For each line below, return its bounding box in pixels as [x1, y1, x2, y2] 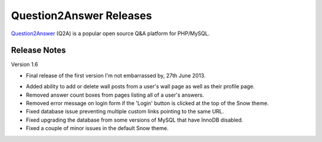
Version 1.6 [11, 61, 38, 68]
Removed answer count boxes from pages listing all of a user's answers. [26, 91, 205, 98]
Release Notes [11, 45, 66, 55]
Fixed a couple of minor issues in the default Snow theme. [26, 125, 169, 132]
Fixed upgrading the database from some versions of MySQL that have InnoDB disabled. [26, 116, 244, 124]
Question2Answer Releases [11, 9, 152, 22]
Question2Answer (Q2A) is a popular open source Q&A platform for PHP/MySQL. [11, 30, 210, 37]
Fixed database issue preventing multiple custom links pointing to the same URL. [26, 108, 224, 115]
